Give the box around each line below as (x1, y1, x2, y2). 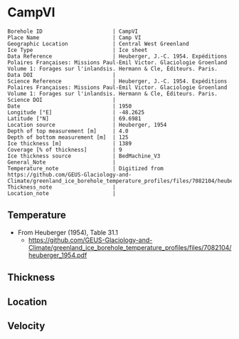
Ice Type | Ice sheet (7, 46, 148, 53)
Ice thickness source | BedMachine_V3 (7, 152, 161, 160)
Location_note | (7, 189, 116, 197)
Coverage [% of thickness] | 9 (7, 146, 122, 153)
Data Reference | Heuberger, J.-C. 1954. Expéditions (7, 53, 228, 60)
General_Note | (7, 158, 116, 166)
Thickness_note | (7, 183, 116, 191)
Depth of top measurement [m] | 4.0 (7, 127, 129, 135)
